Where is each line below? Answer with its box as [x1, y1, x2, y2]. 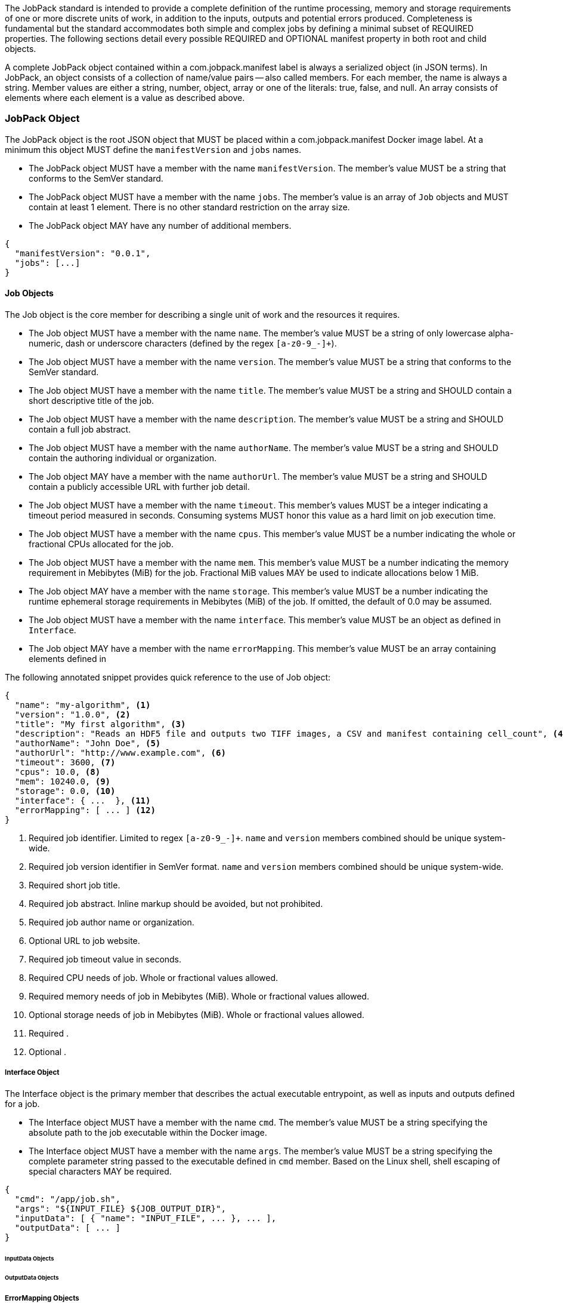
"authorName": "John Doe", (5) [14, 738, 161, 748]
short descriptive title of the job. [29, 395, 154, 406]
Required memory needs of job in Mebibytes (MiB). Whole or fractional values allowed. [29, 991, 369, 1001]
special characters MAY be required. [29, 1166, 172, 1176]
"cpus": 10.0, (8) [14, 767, 101, 777]
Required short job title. [29, 879, 120, 890]
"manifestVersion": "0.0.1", [14, 248, 151, 258]
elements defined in [29, 653, 107, 664]
